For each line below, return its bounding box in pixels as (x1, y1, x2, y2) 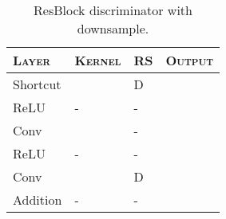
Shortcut (13, 75, 61, 93)
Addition (13, 190, 62, 209)
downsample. (77, 19, 149, 37)
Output (165, 51, 214, 69)
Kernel (74, 51, 121, 69)
